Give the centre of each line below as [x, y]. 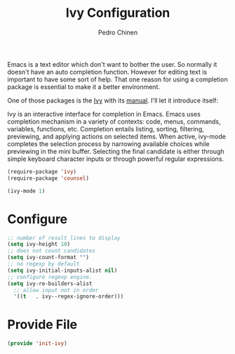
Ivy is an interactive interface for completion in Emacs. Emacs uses [104, 114]
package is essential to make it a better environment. [83, 86]
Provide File [42, 325]
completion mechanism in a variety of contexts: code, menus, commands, [114, 122]
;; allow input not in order [56, 290]
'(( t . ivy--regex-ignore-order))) [69, 296]
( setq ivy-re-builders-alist [50, 283]
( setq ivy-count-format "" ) [48, 258]
